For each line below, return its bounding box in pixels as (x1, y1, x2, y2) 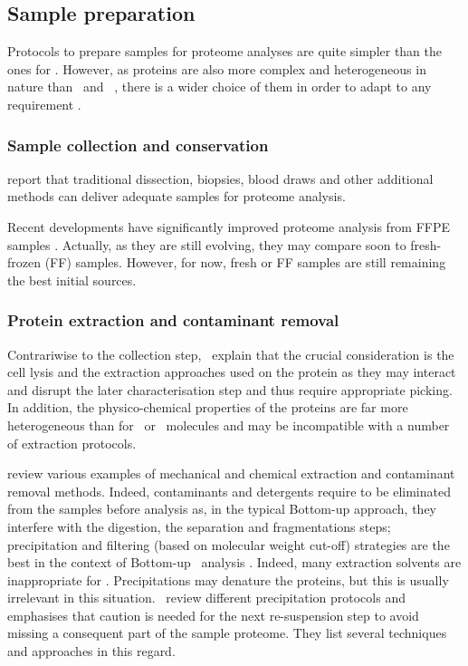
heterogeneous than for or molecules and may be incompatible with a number (7, 415, 450, 434)
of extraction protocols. (7, 433, 137, 452)
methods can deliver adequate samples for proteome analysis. (7, 187, 346, 206)
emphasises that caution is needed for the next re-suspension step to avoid (7, 605, 419, 624)
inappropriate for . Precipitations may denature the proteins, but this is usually (7, 570, 449, 589)
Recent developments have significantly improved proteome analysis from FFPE (7, 217, 451, 236)
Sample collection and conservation (7, 133, 269, 156)
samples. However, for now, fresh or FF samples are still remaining (75, 253, 446, 272)
